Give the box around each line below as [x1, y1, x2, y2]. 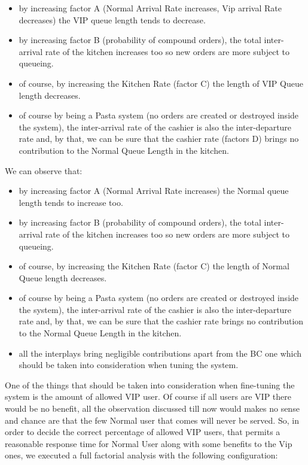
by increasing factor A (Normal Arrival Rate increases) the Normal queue [19, 184, 289, 197]
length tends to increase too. [19, 196, 123, 208]
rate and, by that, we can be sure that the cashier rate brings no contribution [19, 315, 304, 327]
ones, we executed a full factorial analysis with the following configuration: [5, 449, 278, 461]
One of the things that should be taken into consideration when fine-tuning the [5, 378, 295, 391]
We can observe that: [5, 164, 83, 177]
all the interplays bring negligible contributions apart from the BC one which [19, 347, 302, 359]
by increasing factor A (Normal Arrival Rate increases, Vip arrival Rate [19, 2, 282, 14]
